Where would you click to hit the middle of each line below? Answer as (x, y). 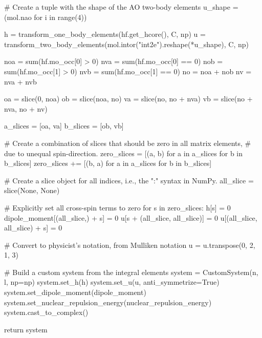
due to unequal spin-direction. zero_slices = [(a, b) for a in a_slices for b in (124, 153)
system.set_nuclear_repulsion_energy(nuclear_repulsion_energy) (108, 302)
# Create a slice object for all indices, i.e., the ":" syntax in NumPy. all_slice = (129, 180)
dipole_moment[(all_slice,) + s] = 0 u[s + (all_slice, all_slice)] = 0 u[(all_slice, (131, 217)
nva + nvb (20, 81)
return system (26, 329)
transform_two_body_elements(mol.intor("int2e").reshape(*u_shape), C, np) (127, 44)
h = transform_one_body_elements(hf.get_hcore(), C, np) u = (105, 34)
